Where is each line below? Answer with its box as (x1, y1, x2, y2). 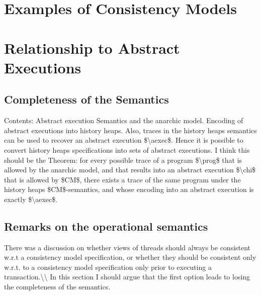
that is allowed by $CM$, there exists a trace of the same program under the (4, 174, 241, 184)
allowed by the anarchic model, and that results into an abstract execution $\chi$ (4, 164, 256, 175)
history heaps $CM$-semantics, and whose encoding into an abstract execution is (4, 184, 254, 194)
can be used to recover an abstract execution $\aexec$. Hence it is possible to (4, 135, 243, 145)
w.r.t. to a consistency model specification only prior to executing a (4, 261, 212, 272)
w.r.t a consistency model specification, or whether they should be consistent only (4, 252, 256, 262)
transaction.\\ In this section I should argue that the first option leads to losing (4, 271, 250, 282)
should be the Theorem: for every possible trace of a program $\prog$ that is (4, 154, 242, 165)
